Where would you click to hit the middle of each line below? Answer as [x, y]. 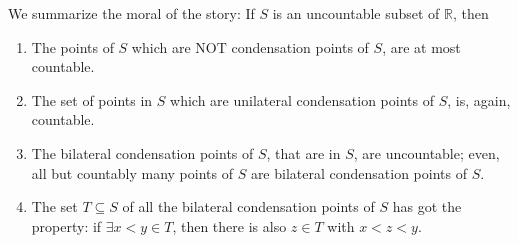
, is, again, [479, 99]
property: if [66, 225]
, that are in [303, 152]
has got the [427, 206]
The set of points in [92, 99]
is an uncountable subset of [356, 13]
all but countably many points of [132, 172]
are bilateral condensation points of [358, 172]
